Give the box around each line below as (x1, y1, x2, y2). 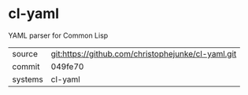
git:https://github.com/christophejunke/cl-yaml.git (50, 48, 237, 59)
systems (12, 74, 43, 85)
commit (12, 60, 40, 71)
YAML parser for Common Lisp (8, 31, 109, 40)
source (12, 48, 38, 59)
